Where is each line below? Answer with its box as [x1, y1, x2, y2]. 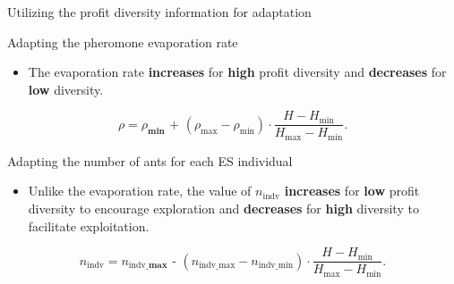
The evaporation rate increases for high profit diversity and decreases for [28, 63, 447, 81]
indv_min [258, 261, 294, 271]
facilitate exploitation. [28, 216, 150, 235]
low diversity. [28, 79, 104, 98]
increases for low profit [284, 181, 420, 200]
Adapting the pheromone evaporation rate [7, 32, 238, 51]
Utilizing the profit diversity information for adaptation [7, 3, 312, 21]
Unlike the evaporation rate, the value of [28, 181, 252, 200]
